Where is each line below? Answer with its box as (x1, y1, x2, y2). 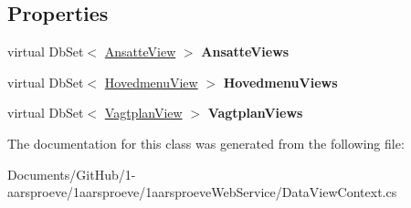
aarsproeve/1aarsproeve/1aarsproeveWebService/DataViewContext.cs (7, 182, 397, 202)
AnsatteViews (201, 42, 290, 61)
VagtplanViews (207, 103, 303, 122)
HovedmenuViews (223, 72, 338, 91)
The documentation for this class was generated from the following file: (7, 133, 405, 152)
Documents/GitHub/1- (7, 164, 136, 183)
